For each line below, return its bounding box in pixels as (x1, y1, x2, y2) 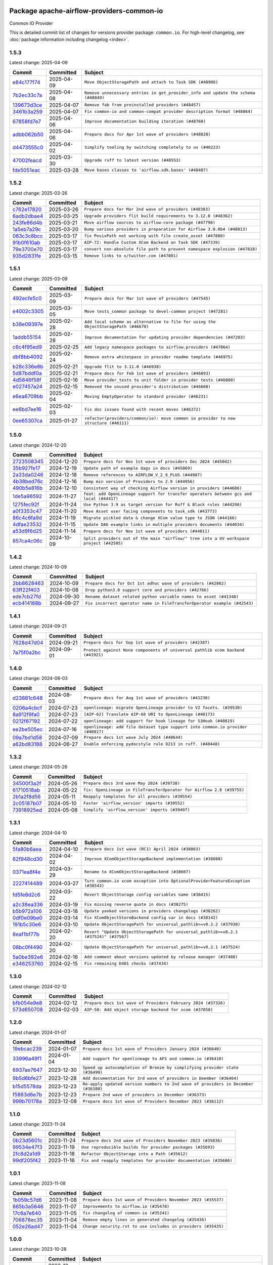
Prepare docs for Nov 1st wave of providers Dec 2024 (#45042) (83, 458, 233, 464)
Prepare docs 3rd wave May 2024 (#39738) (83, 781, 180, 786)
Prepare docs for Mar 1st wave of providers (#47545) (84, 296, 211, 301)
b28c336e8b (12, 363, 44, 370)
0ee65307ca (12, 417, 43, 425)
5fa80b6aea (12, 846, 42, 853)
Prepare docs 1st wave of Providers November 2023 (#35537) (82, 1197, 224, 1203)
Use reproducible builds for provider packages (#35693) (81, 1144, 215, 1150)
